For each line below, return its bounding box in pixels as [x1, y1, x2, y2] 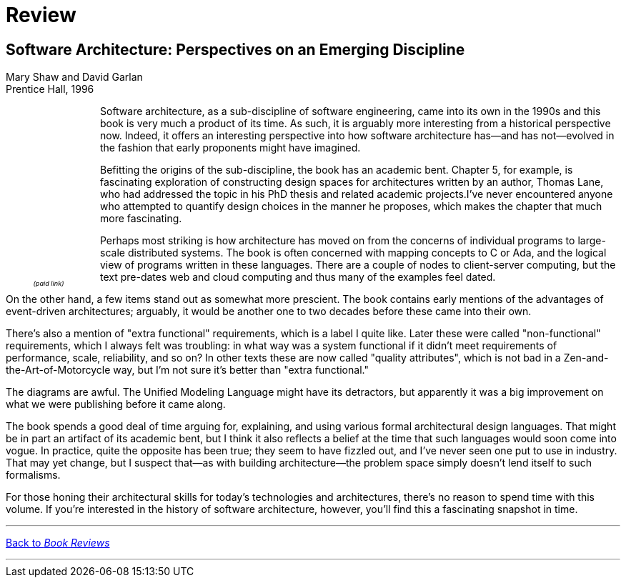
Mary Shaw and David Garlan [6, 71, 143, 84]
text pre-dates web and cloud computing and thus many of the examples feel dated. [100, 271, 496, 284]
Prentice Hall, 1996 [6, 83, 94, 96]
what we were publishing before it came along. [6, 398, 226, 411]
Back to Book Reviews [6, 537, 110, 549]
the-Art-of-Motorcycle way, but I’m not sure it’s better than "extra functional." [6, 364, 369, 377]
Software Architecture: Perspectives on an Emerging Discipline [6, 40, 465, 59]
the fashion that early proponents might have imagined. [100, 141, 361, 154]
